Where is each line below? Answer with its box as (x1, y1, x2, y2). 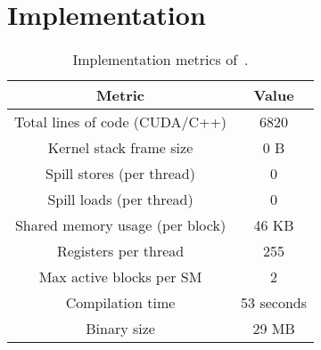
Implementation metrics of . (72, 49, 249, 70)
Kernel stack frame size (47, 137, 193, 159)
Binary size (86, 318, 155, 339)
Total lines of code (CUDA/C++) (14, 111, 227, 133)
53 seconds (241, 292, 308, 313)
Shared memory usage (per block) (14, 215, 226, 236)
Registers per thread (56, 240, 185, 262)
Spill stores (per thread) (45, 163, 195, 184)
